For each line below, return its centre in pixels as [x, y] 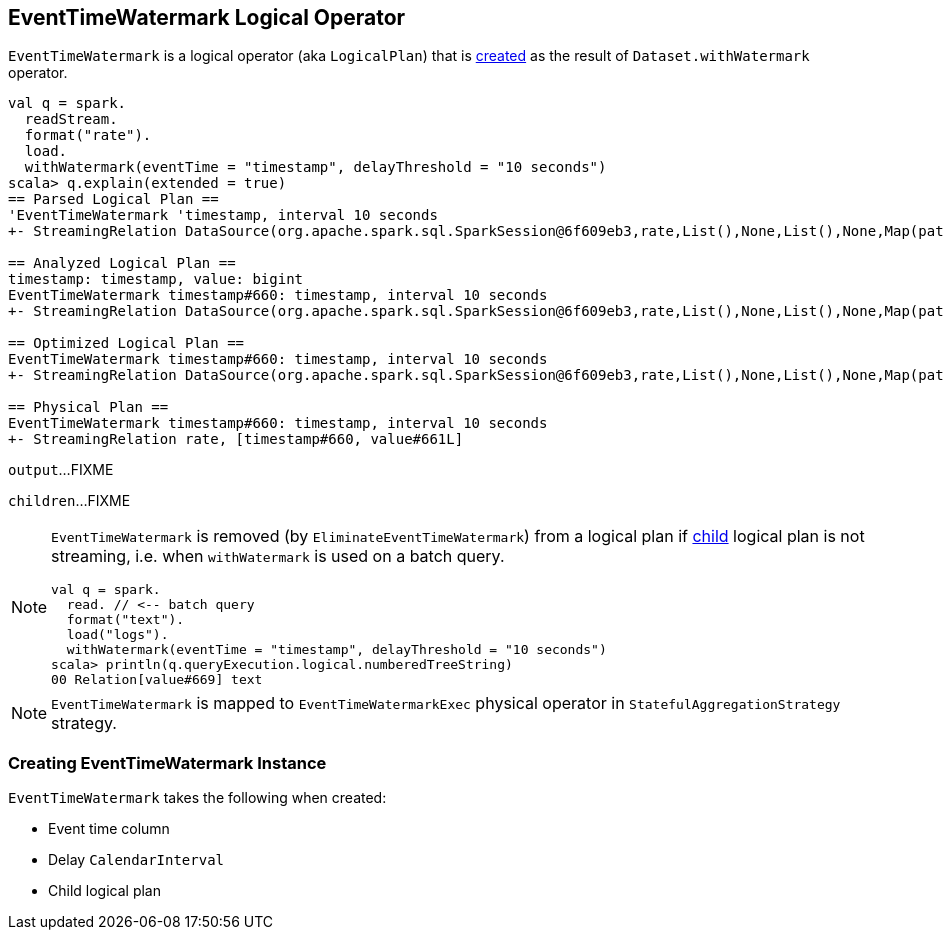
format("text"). [125, 620]
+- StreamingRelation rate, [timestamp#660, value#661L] [236, 439]
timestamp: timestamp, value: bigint [156, 279]
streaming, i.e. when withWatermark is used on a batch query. [278, 556]
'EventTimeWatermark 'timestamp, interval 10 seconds [223, 215]
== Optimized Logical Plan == [126, 343]
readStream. [71, 119]
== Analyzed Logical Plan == [122, 263]
